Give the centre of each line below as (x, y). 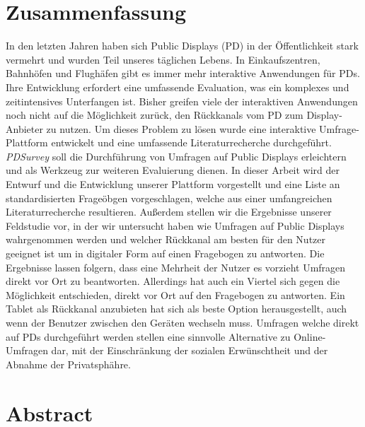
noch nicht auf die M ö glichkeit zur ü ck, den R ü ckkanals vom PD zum (155, 115)
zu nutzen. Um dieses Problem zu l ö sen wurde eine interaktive (181, 128)
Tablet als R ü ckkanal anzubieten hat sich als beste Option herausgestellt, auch (176, 309)
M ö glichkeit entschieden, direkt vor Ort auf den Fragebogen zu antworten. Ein (175, 294)
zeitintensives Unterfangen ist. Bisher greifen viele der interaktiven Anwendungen (182, 101)
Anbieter (24, 128)
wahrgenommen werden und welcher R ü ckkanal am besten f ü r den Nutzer (166, 239)
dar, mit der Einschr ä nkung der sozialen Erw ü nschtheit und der (190, 350)
